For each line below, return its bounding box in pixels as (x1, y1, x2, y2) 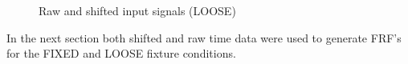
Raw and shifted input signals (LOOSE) (39, 2, 236, 18)
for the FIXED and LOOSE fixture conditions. (6, 45, 236, 62)
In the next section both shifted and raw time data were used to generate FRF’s (6, 29, 402, 46)
